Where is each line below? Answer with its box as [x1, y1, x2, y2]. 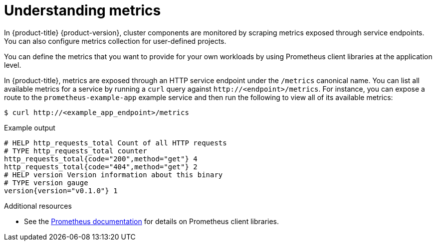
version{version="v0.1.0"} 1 [4, 186, 118, 195]
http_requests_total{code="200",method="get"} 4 [4, 154, 198, 163]
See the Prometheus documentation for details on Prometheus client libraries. [24, 217, 279, 226]
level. [4, 60, 21, 69]
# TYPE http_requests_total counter [4, 146, 147, 155]
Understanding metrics [4, 2, 161, 19]
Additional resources [4, 201, 72, 210]
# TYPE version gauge [4, 178, 88, 187]
